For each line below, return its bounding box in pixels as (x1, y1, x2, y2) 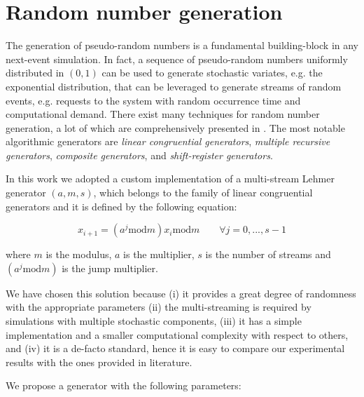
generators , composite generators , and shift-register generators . (6, 147, 273, 162)
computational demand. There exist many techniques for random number (6, 107, 320, 121)
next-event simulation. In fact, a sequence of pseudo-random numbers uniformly (6, 51, 348, 66)
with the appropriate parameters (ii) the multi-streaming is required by (6, 300, 311, 314)
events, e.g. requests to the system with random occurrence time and (6, 93, 301, 107)
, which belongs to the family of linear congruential (93, 185, 313, 200)
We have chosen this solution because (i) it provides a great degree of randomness (6, 285, 356, 300)
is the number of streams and (205, 247, 331, 262)
